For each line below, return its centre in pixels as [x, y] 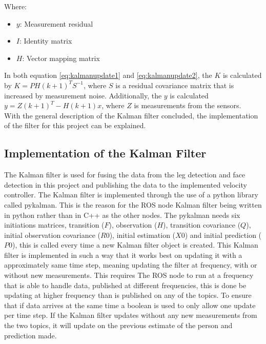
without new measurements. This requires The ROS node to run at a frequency [129, 275]
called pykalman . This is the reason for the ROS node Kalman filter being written [133, 204]
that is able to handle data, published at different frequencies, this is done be [125, 285]
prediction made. [30, 335]
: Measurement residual [56, 23]
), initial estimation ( [142, 235]
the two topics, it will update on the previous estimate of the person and [118, 325]
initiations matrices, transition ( [54, 225]
